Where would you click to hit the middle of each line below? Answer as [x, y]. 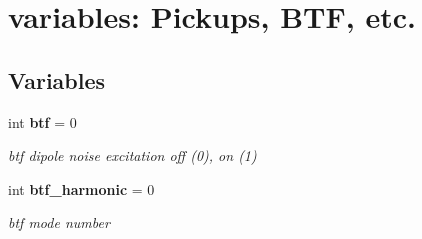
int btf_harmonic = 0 [81, 188]
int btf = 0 [42, 121]
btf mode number [59, 222]
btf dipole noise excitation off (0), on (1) [132, 155]
